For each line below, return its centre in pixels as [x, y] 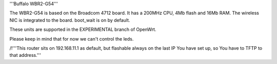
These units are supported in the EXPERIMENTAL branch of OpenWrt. [83, 29]
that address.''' [25, 55]
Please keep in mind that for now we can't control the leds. [72, 39]
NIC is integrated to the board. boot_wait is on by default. [70, 20]
